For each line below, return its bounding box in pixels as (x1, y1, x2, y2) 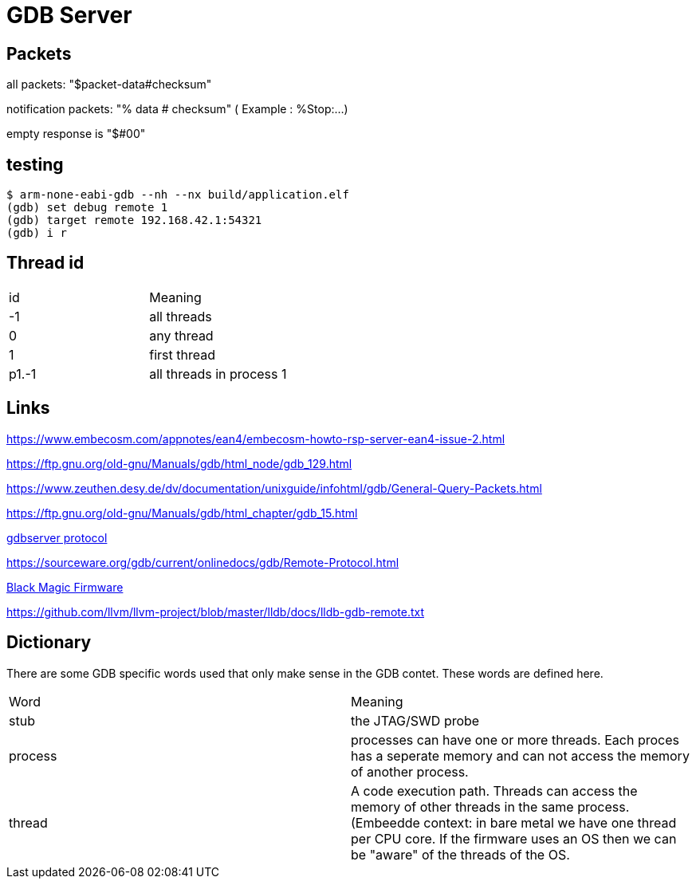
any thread (149, 327, 214, 344)
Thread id (6, 253, 85, 273)
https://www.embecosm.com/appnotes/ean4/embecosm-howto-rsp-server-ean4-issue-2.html (6, 431, 505, 446)
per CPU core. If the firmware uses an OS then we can (351, 830, 677, 847)
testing (6, 154, 64, 175)
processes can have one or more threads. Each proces (351, 731, 679, 748)
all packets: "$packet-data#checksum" (6, 77, 212, 92)
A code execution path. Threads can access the (351, 782, 638, 799)
